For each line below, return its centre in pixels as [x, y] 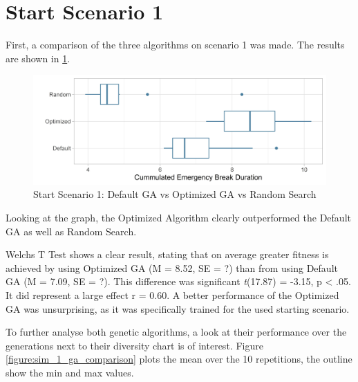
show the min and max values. [70, 373]
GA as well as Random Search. [71, 231]
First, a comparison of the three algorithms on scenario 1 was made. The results [175, 45]
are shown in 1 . [38, 58]
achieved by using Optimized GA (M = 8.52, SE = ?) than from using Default [172, 267]
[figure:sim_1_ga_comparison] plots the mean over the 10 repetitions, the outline [179, 359]
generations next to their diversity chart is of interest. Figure [134, 345]
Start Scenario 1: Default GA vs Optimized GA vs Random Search [175, 194]
